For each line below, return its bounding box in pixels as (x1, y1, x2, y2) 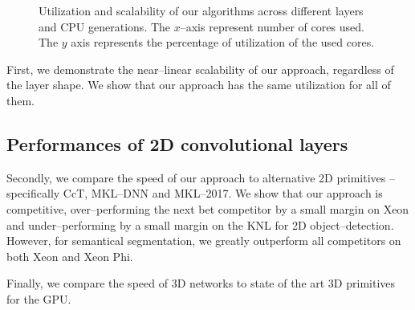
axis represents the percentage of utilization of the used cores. (71, 34, 375, 51)
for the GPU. (6, 290, 71, 307)
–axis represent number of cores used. (180, 18, 364, 35)
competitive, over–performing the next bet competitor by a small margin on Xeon (6, 200, 409, 217)
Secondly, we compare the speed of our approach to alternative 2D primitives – (6, 169, 395, 186)
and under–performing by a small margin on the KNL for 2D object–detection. (6, 216, 394, 233)
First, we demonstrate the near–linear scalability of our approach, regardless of (6, 60, 394, 77)
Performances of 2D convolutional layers (6, 131, 348, 156)
